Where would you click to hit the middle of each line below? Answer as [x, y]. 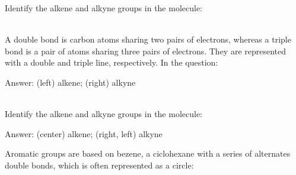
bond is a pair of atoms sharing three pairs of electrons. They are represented [146, 51]
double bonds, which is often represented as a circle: [99, 165]
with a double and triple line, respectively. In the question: [112, 62]
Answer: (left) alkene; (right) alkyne [70, 82]
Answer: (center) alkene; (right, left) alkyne [84, 133]
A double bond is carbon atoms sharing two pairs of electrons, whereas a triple [148, 39]
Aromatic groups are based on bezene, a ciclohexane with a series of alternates [148, 153]
